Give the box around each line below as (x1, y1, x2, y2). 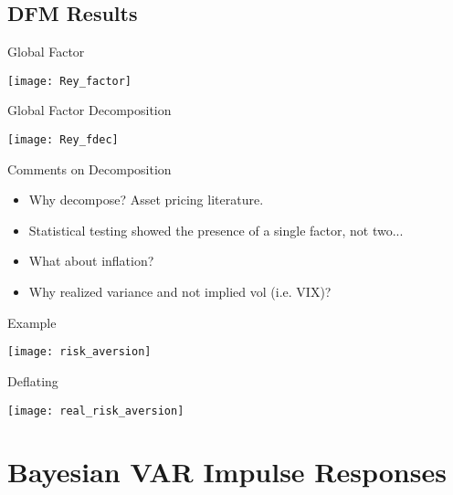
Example (7, 312, 57, 332)
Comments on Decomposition (7, 159, 172, 178)
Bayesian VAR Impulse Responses (7, 453, 447, 490)
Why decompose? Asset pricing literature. (28, 190, 264, 209)
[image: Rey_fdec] (7, 133, 119, 147)
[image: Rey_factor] (7, 74, 132, 88)
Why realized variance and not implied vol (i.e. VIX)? (28, 282, 332, 301)
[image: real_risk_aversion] (7, 404, 184, 417)
